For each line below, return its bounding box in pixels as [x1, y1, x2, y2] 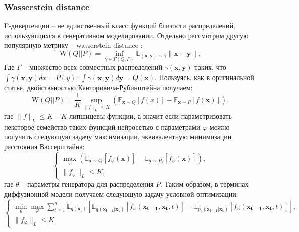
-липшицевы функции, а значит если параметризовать [67, 111, 232, 121]
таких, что [194, 62, 226, 72]
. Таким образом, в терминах [160, 179, 249, 189]
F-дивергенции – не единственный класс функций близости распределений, [4, 20, 235, 31]
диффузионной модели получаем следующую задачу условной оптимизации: [4, 188, 238, 199]
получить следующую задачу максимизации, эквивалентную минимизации [4, 131, 232, 142]
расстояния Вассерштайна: [4, 141, 85, 152]
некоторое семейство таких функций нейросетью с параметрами [4, 121, 201, 132]
